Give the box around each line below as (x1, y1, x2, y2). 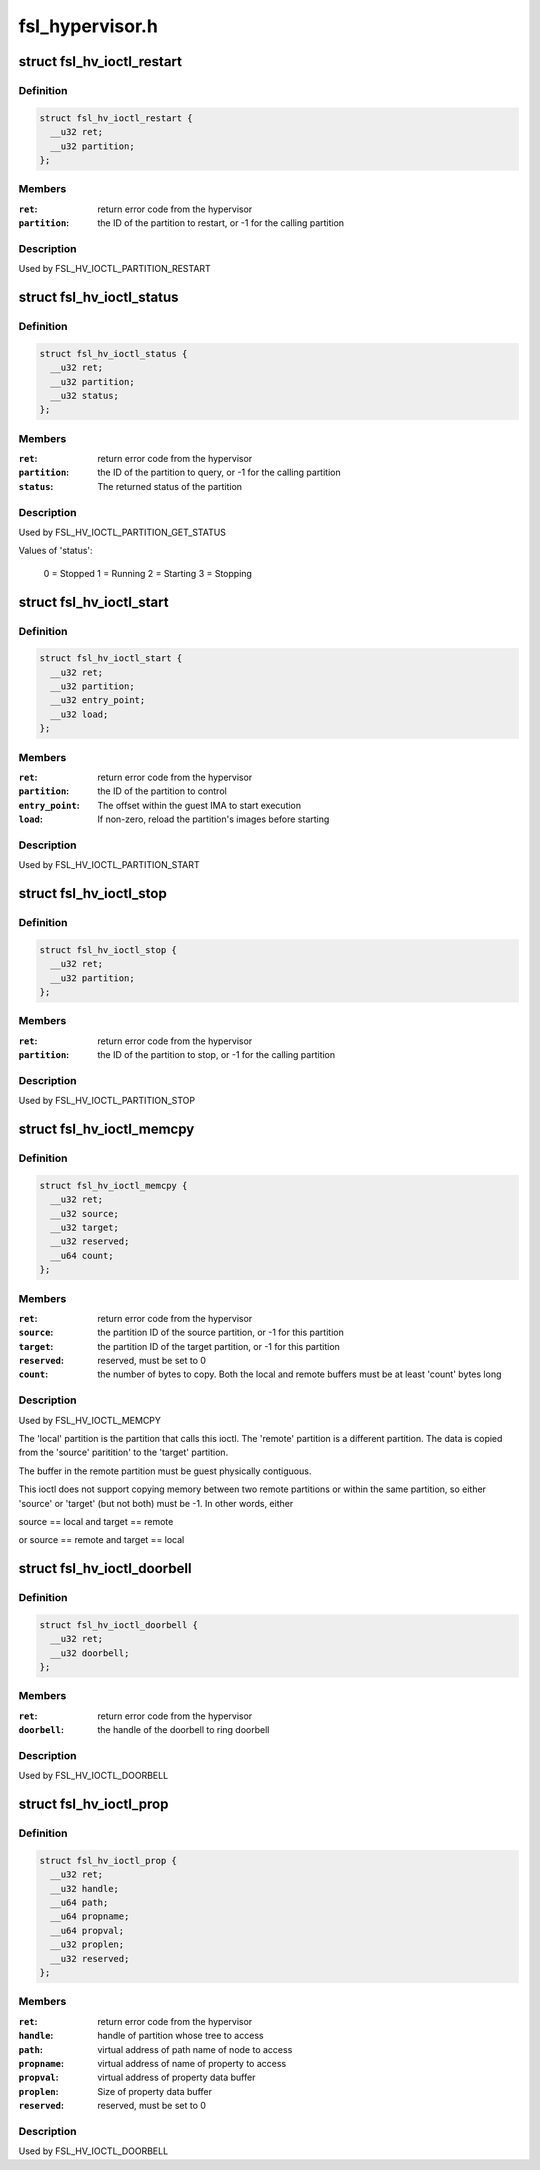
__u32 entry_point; (50, 695, 146, 706)
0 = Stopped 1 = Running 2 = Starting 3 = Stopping (43, 567, 252, 579)
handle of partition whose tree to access (97, 2030, 264, 2042)
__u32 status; (50, 390, 120, 401)
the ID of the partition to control (97, 785, 227, 797)
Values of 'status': (18, 545, 94, 557)
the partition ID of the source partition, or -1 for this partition (97, 1326, 344, 1339)
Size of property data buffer (97, 2085, 212, 2097)
